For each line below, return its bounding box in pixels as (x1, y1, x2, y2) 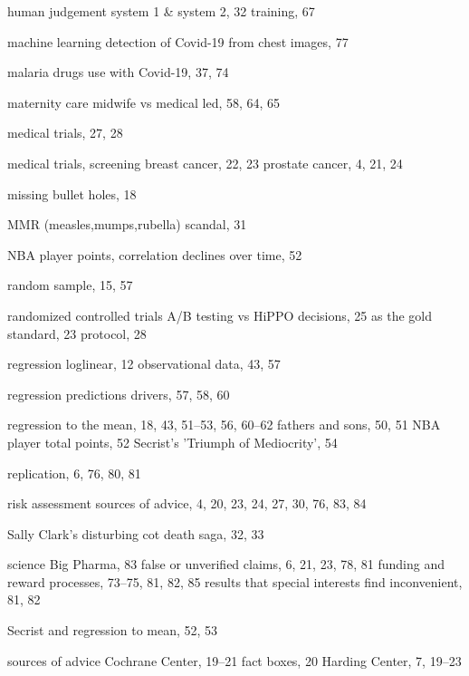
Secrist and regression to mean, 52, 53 (7, 621, 218, 640)
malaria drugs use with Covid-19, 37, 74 (7, 63, 229, 82)
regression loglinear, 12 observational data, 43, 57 (7, 354, 281, 373)
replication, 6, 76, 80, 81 (7, 463, 141, 482)
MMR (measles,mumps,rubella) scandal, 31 (7, 215, 247, 234)
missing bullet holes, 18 (7, 184, 137, 203)
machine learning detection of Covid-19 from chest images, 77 (7, 32, 349, 51)
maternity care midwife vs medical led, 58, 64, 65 (7, 92, 281, 111)
